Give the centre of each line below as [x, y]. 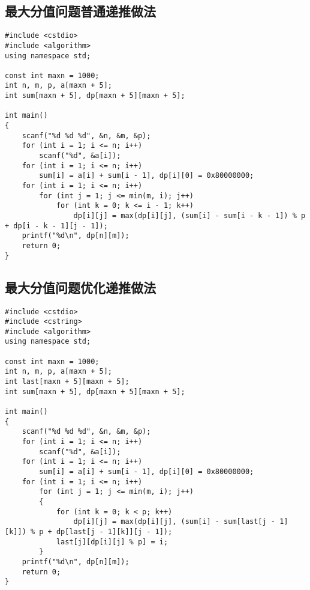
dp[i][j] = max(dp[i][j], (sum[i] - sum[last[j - [174, 522]
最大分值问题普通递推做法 [80, 11]
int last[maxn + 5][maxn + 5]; [67, 382]
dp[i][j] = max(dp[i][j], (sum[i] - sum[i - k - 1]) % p [189, 216]
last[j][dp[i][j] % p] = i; [112, 542]
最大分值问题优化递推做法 [80, 287]
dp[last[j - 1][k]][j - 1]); [114, 531]
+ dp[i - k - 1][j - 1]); [56, 226]
